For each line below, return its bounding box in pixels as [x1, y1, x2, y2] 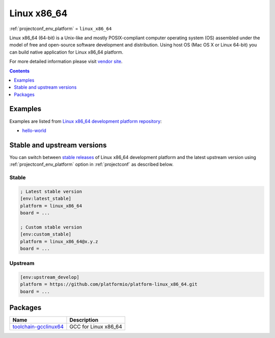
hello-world [22, 127, 47, 134]
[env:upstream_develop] [20, 274, 80, 280]
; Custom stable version [20, 224, 82, 230]
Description [69, 317, 99, 324]
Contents [9, 68, 30, 74]
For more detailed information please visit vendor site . [9, 59, 123, 65]
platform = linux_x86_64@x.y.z [20, 239, 99, 244]
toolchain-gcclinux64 [12, 323, 64, 330]
